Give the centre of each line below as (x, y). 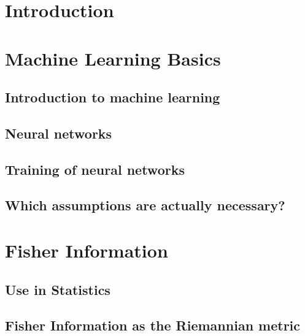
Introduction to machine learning (113, 97)
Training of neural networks (95, 169)
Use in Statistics (58, 289)
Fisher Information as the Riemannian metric (153, 325)
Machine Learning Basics (113, 58)
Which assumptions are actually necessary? (145, 205)
